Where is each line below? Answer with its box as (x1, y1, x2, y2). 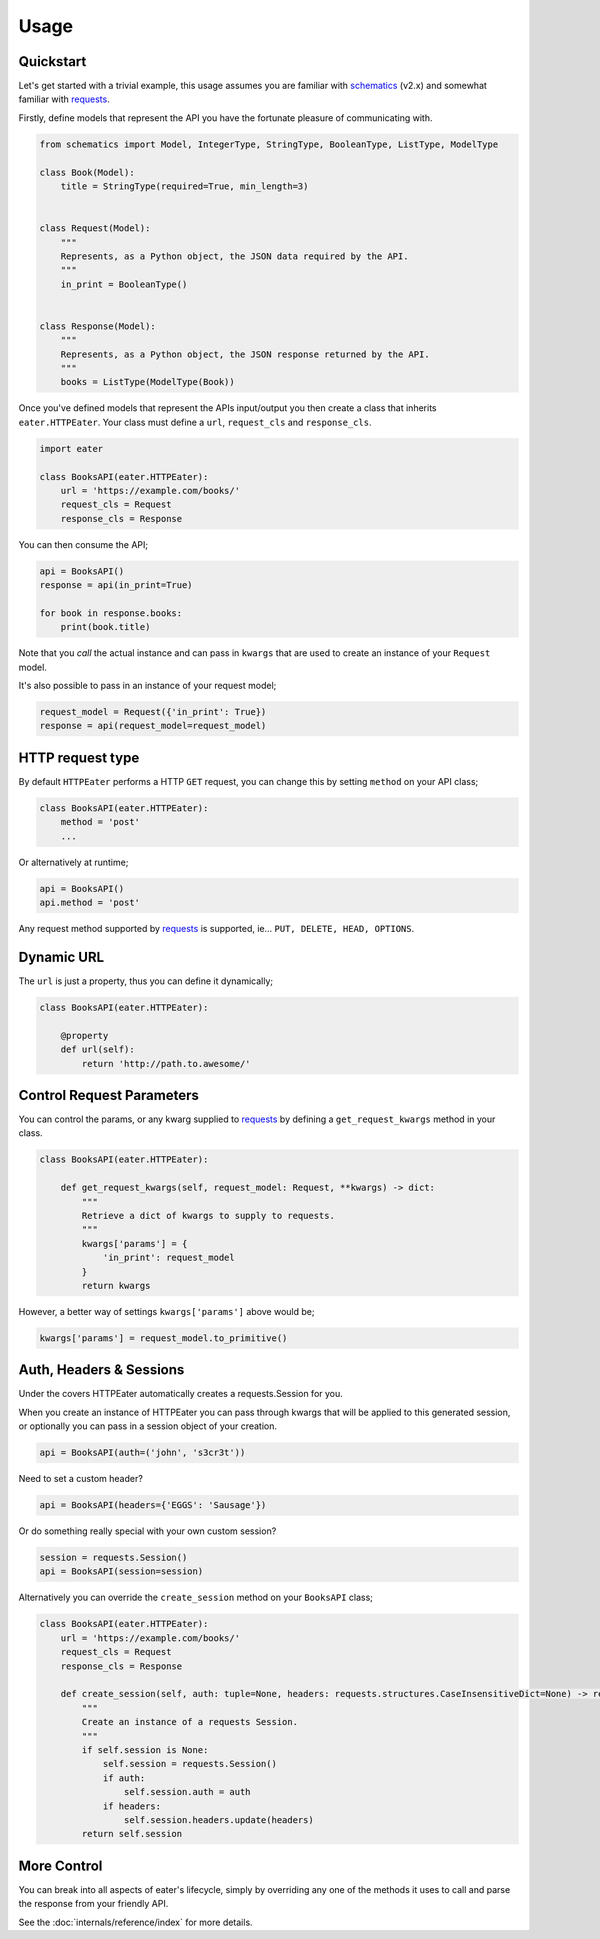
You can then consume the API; (18, 538, 149, 550)
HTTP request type (18, 749, 140, 766)
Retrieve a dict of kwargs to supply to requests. (81, 1210, 335, 1221)
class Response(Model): (39, 320, 157, 332)
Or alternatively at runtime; (18, 856, 129, 868)
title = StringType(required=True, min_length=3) (60, 181, 309, 192)
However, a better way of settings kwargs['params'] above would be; (18, 1305, 315, 1317)
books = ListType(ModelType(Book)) (60, 376, 235, 388)
